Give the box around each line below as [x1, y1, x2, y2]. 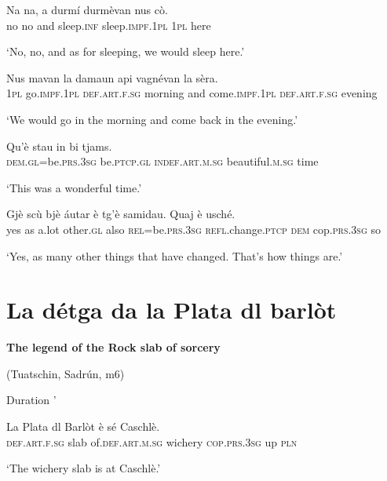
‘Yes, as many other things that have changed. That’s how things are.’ [6, 247, 343, 264]
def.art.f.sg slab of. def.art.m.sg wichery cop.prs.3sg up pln [6, 433, 298, 450]
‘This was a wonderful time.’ [6, 179, 142, 195]
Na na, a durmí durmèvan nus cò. [6, 2, 168, 17]
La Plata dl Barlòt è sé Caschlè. [6, 418, 160, 435]
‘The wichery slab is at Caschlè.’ [6, 460, 161, 476]
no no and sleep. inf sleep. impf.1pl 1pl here [6, 16, 211, 33]
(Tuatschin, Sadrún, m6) [6, 365, 125, 381]
